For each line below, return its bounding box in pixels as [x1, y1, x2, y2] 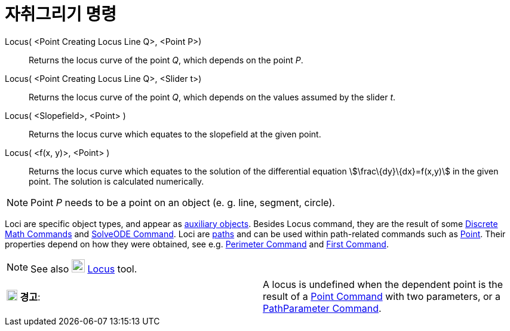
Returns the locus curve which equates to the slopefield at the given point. [29, 128, 321, 139]
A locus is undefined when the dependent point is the [263, 278, 503, 290]
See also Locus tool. [30, 262, 137, 275]
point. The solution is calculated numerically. [29, 176, 204, 186]
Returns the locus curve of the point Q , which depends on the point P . [29, 54, 303, 65]
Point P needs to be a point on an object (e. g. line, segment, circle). [30, 196, 335, 209]
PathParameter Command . [263, 302, 382, 314]
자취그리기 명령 [5, 4, 116, 24]
